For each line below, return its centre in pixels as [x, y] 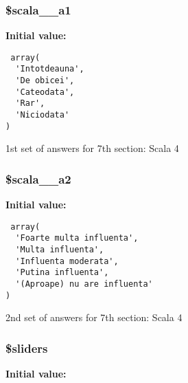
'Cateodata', [45, 92]
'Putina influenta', [62, 273]
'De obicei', [45, 81]
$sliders [27, 348]
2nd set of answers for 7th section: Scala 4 [94, 317]
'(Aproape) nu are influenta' [84, 284]
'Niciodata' [43, 115]
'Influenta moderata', [67, 261]
